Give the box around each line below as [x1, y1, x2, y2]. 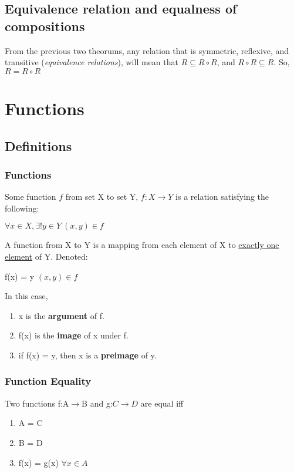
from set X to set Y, [65, 190, 138, 203]
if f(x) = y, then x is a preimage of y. [18, 348, 157, 361]
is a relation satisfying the [175, 190, 269, 203]
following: [5, 202, 39, 214]
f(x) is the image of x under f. [18, 329, 129, 341]
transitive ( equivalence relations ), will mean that [5, 56, 178, 68]
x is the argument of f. [18, 309, 104, 321]
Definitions [5, 136, 72, 155]
